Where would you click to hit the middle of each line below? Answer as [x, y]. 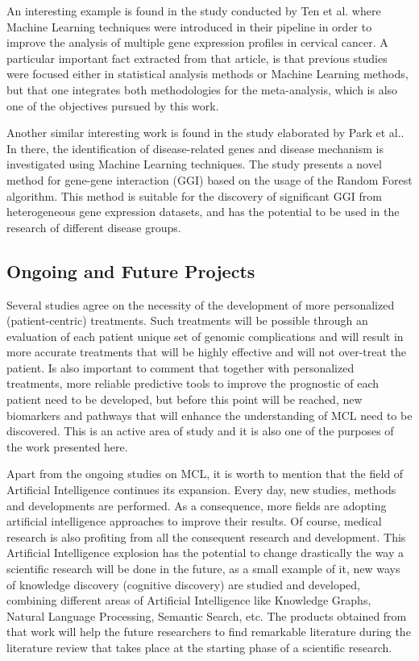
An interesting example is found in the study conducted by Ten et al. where [194, 10]
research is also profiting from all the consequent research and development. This [206, 536]
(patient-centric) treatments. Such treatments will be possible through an [187, 320]
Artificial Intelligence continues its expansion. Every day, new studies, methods [201, 490]
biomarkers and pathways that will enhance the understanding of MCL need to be [209, 415]
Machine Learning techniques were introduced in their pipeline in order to [189, 26]
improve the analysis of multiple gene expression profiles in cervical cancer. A [197, 42]
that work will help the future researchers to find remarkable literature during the [209, 632]
